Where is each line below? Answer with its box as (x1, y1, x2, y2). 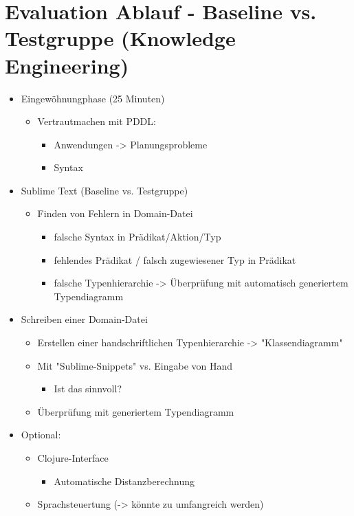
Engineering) (5, 51, 129, 79)
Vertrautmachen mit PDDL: (37, 114, 156, 128)
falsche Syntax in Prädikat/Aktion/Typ (54, 229, 221, 244)
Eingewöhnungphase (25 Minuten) (21, 91, 165, 105)
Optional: (21, 427, 61, 442)
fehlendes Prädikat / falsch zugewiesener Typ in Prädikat (54, 252, 296, 267)
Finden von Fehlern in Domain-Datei (37, 206, 193, 221)
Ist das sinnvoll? (54, 381, 122, 396)
